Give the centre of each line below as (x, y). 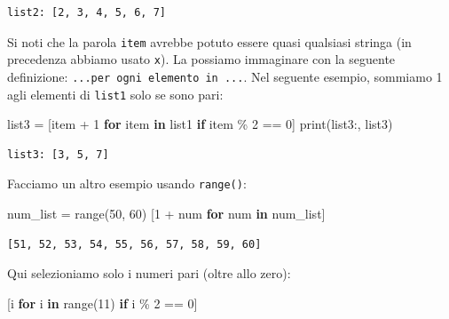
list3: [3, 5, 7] (58, 154)
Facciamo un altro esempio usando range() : (127, 183)
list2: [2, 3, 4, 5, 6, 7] (87, 12)
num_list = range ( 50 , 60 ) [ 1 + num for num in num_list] (166, 214)
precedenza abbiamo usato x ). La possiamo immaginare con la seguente (201, 59)
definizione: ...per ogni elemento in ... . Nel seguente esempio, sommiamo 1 (225, 76)
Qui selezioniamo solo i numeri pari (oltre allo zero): (149, 273)
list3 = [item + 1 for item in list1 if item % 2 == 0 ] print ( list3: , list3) (200, 124)
